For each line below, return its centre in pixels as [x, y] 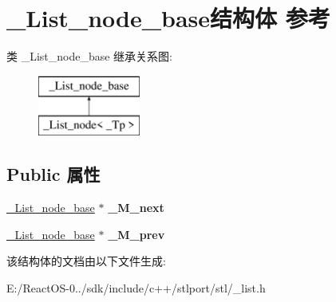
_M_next [136, 208]
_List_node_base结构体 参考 [168, 18]
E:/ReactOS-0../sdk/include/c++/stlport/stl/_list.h [136, 287]
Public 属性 [53, 174]
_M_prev [136, 234]
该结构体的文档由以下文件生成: [86, 261]
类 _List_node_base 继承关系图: [90, 56]
